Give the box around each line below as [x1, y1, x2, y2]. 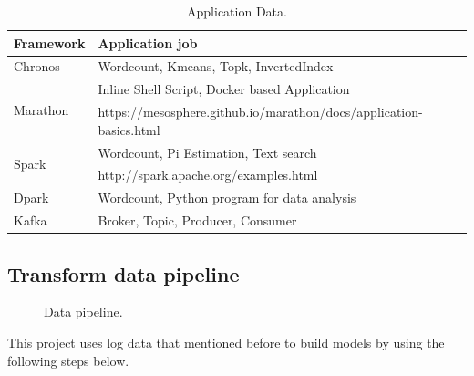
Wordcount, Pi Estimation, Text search [98, 142, 317, 162]
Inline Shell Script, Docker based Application [98, 79, 350, 99]
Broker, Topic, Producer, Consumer [98, 211, 297, 230]
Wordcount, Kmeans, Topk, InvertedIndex [98, 57, 334, 76]
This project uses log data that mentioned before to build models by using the [7, 332, 445, 351]
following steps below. [7, 350, 129, 370]
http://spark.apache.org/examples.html [98, 165, 318, 184]
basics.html [98, 120, 160, 139]
